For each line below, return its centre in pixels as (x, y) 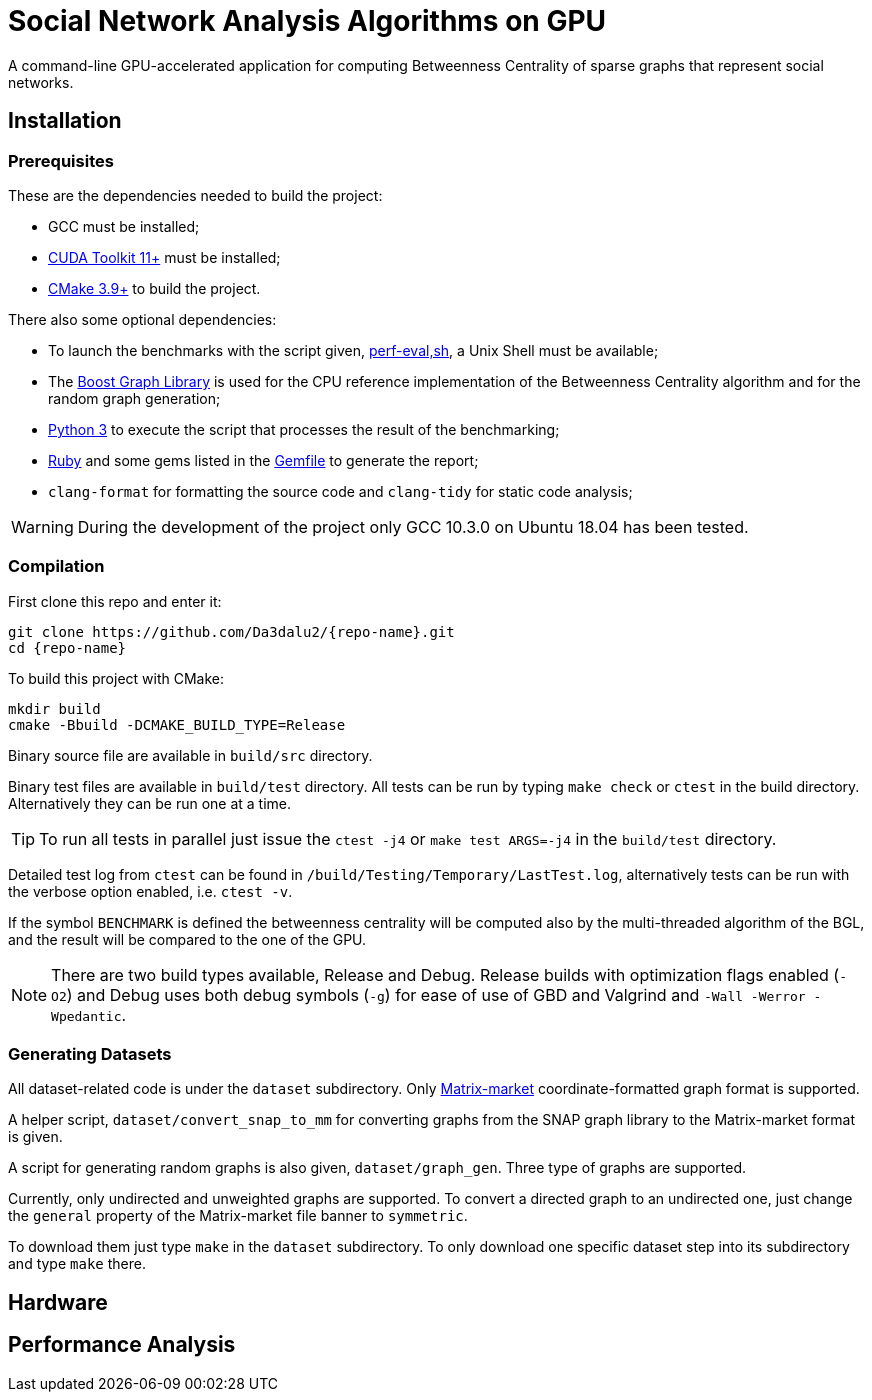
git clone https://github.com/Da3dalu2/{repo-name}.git (231, 631)
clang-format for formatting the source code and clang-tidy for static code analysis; (340, 491)
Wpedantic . (89, 1014)
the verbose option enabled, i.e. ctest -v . (150, 891)
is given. (35, 1137)
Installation (65, 121)
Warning (42, 526)
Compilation (56, 566)
